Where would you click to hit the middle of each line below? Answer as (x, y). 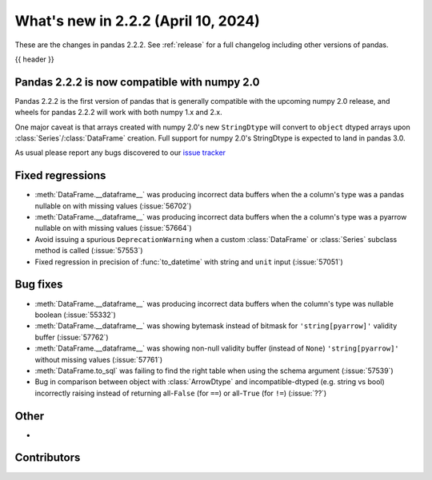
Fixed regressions (60, 176)
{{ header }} (35, 59)
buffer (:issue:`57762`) (72, 337)
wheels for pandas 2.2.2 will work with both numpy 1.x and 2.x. (119, 113)
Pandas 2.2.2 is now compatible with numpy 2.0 (137, 82)
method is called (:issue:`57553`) (89, 251)
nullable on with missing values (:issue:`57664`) (113, 228)
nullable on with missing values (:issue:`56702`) (113, 206)
